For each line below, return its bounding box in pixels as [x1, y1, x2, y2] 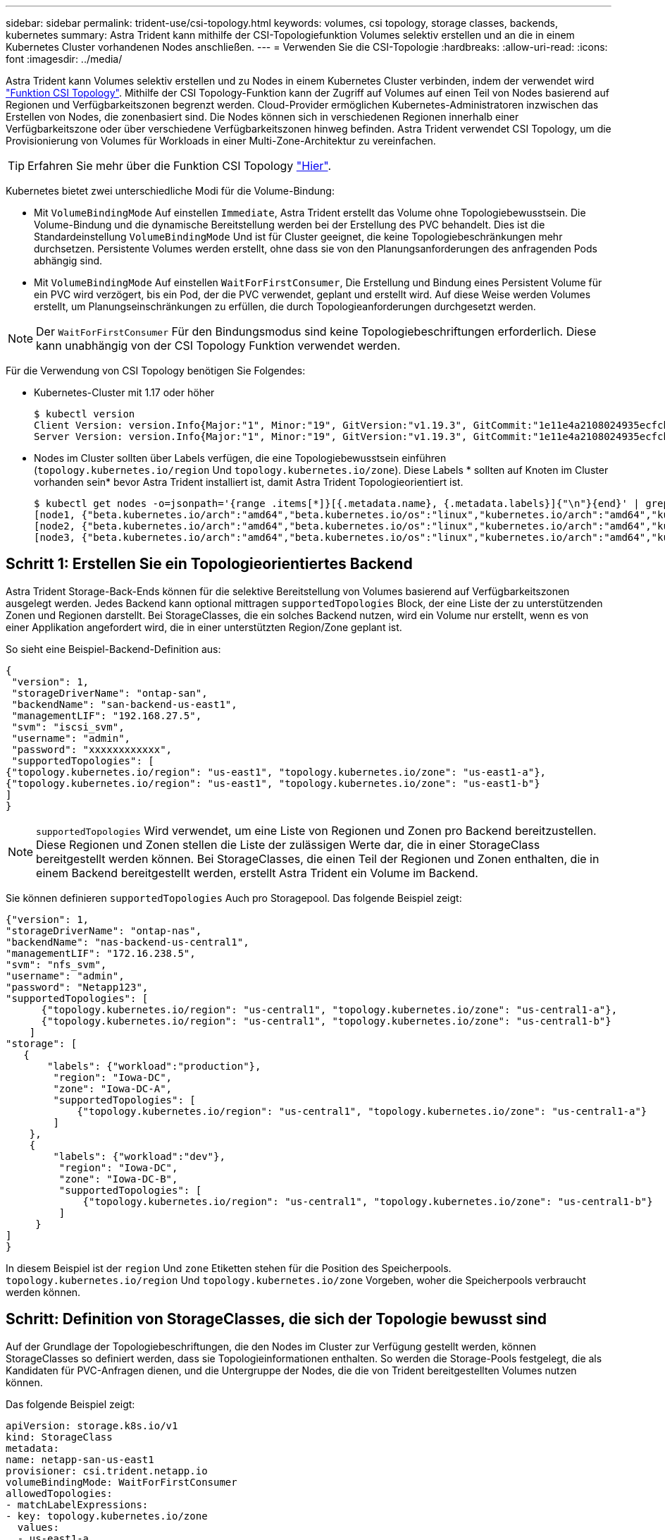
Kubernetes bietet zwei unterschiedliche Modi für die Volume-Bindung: [6, 185, 335, 197]
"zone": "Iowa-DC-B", [58, 1173, 178, 1185]
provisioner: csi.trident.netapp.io [6, 1465, 208, 1477]
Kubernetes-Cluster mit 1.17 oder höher [34, 386, 215, 398]
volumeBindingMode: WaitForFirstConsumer [6, 1476, 237, 1488]
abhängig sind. [34, 255, 103, 267]
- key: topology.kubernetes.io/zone [6, 1510, 208, 1522]
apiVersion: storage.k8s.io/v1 [6, 1419, 178, 1431]
